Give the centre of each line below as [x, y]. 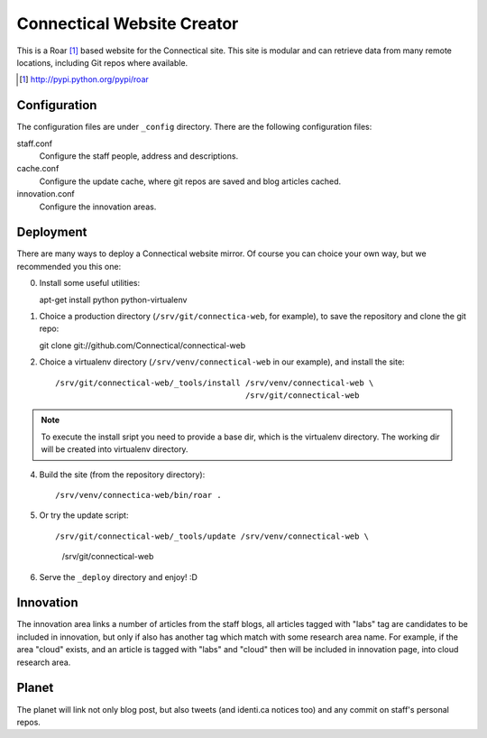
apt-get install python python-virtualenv [113, 300]
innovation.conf [46, 194]
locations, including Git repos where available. [102, 62]
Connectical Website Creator [128, 23]
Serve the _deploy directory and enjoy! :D [119, 577]
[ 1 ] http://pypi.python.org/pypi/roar [84, 79]
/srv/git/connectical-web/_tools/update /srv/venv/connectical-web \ [212, 536]
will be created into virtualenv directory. [115, 449]
